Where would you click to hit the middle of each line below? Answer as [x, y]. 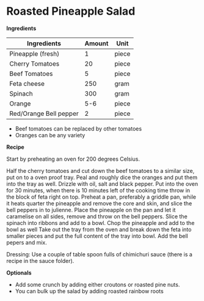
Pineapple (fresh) [35, 53]
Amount [97, 43]
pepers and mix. [27, 242]
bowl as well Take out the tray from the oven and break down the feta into [99, 229]
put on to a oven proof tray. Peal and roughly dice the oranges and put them [102, 177]
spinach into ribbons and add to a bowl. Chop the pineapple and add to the [100, 223]
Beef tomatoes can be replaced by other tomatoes [78, 128]
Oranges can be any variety [50, 135]
